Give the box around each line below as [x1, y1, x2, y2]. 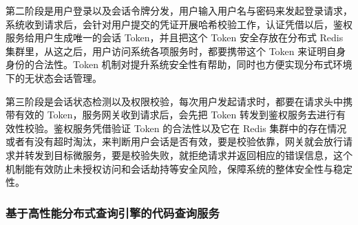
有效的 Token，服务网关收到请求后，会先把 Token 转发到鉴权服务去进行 [14, 107, 336, 122]
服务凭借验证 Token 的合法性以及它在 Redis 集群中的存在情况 [72, 120, 347, 135]
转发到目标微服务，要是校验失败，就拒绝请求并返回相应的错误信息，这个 [24, 147, 352, 162]
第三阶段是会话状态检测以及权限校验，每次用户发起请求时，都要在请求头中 [6, 94, 343, 108]
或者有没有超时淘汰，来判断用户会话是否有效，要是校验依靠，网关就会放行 [6, 134, 343, 149]
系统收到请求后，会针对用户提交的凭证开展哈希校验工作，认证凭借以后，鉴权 [6, 17, 352, 31]
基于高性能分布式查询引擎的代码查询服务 [6, 204, 220, 221]
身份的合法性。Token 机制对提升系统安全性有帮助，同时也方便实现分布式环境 [6, 57, 352, 72]
